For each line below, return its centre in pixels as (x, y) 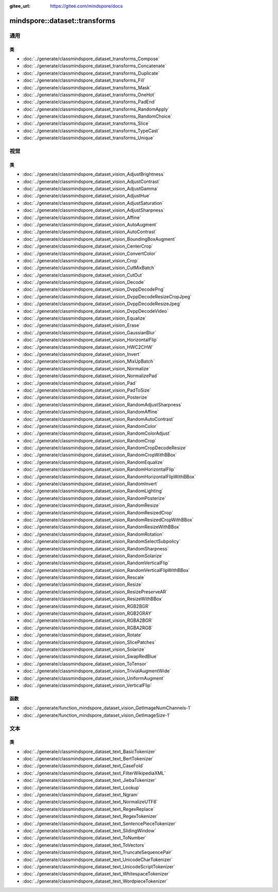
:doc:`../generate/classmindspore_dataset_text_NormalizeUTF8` (90, 802)
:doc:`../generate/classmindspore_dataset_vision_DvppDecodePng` (93, 289)
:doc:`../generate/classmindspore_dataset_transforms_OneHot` (89, 95)
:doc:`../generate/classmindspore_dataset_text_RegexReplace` (89, 809)
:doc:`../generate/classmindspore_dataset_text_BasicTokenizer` (89, 752)
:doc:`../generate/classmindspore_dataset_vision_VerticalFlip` (87, 685)
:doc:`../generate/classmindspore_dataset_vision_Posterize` (85, 397)
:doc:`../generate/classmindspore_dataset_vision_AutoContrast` (90, 232)
